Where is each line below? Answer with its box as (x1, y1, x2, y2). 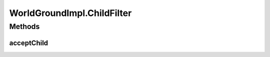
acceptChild (9, 38, 48, 47)
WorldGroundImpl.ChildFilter (9, 7, 132, 18)
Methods (9, 22, 40, 31)
